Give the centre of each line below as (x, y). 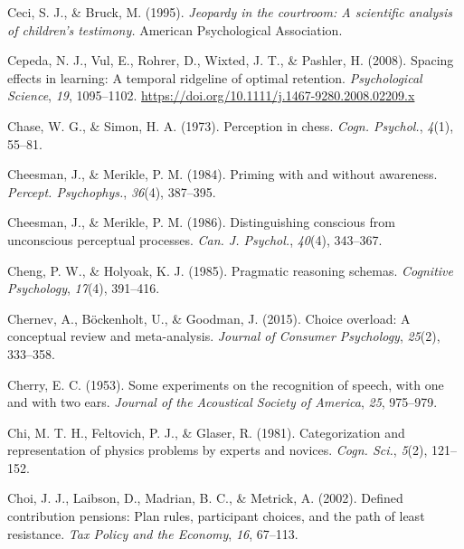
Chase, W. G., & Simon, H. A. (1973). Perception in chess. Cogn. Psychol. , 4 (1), (231, 125)
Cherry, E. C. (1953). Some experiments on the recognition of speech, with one (226, 384)
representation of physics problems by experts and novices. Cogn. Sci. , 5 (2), (218, 450)
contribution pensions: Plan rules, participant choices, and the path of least (216, 516)
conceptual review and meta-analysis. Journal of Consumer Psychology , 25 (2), (224, 336)
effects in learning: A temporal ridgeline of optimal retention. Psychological (215, 77)
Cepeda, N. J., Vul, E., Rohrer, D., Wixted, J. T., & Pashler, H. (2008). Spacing (231, 60)
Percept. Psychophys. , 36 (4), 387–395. (112, 191)
